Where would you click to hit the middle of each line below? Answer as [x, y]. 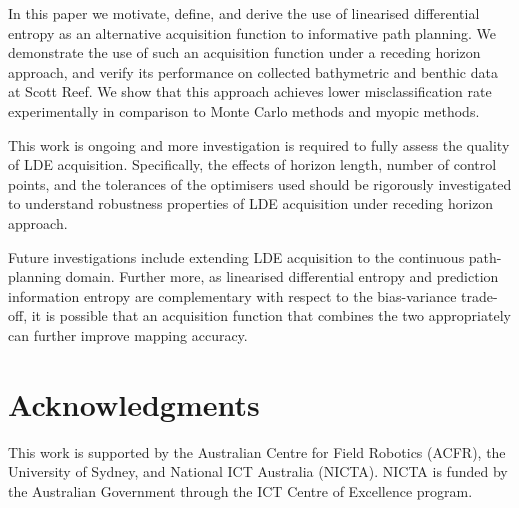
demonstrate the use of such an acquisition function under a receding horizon [244, 52]
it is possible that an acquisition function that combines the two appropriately [271, 315]
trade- [479, 295]
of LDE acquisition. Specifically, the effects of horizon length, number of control [252, 164]
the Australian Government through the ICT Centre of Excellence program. [240, 490]
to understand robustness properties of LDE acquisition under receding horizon [251, 203]
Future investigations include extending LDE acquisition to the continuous [236, 256]
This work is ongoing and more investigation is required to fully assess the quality [259, 144]
